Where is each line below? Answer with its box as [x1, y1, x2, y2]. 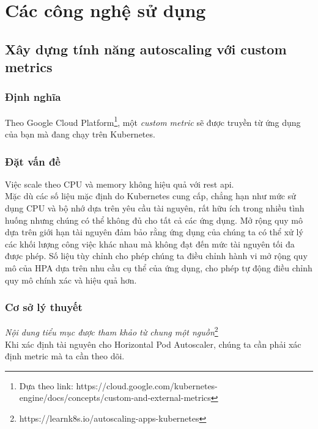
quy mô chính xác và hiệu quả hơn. [5, 273, 137, 286]
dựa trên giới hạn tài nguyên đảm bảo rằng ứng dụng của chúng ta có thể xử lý [5, 226, 303, 238]
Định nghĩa [5, 89, 61, 105]
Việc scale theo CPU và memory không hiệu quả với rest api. [5, 177, 234, 190]
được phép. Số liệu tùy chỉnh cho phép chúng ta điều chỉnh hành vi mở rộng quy [5, 249, 308, 262]
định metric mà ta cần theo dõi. [5, 350, 125, 362]
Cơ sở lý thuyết [5, 299, 83, 315]
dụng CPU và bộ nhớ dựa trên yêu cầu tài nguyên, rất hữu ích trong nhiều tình [5, 202, 305, 215]
